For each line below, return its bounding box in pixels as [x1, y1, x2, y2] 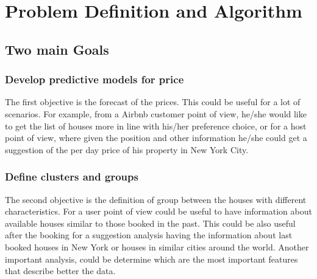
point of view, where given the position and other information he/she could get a [5, 131, 307, 144]
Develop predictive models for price [5, 72, 184, 87]
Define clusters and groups [5, 169, 138, 184]
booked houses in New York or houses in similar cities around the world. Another [5, 240, 309, 253]
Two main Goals [5, 40, 109, 58]
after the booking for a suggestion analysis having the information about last [5, 229, 293, 241]
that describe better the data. [5, 264, 116, 277]
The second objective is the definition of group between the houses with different [5, 193, 307, 205]
